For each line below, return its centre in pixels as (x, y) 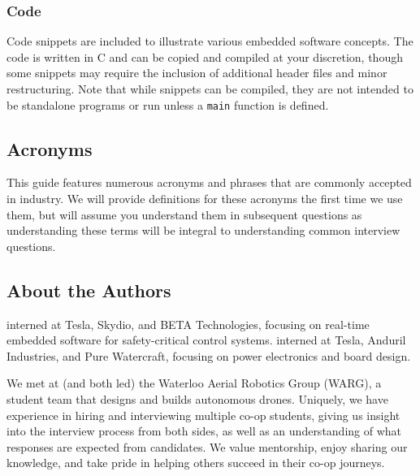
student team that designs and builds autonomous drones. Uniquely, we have (197, 399)
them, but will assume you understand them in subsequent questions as (184, 214)
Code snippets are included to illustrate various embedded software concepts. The (210, 41)
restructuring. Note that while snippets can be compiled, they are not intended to (210, 89)
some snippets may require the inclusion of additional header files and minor (197, 73)
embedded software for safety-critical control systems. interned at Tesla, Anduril (206, 340)
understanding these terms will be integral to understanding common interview (204, 230)
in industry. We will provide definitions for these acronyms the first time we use (205, 199)
